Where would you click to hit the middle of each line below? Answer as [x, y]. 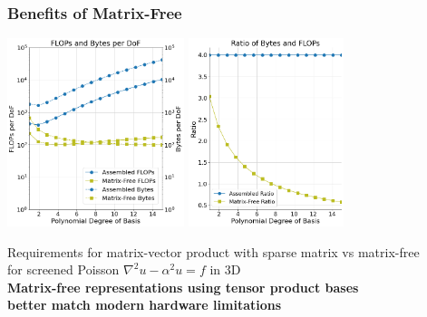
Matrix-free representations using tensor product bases [183, 287]
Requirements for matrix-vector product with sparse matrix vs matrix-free [213, 251]
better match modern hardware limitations [145, 305]
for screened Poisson [63, 269]
